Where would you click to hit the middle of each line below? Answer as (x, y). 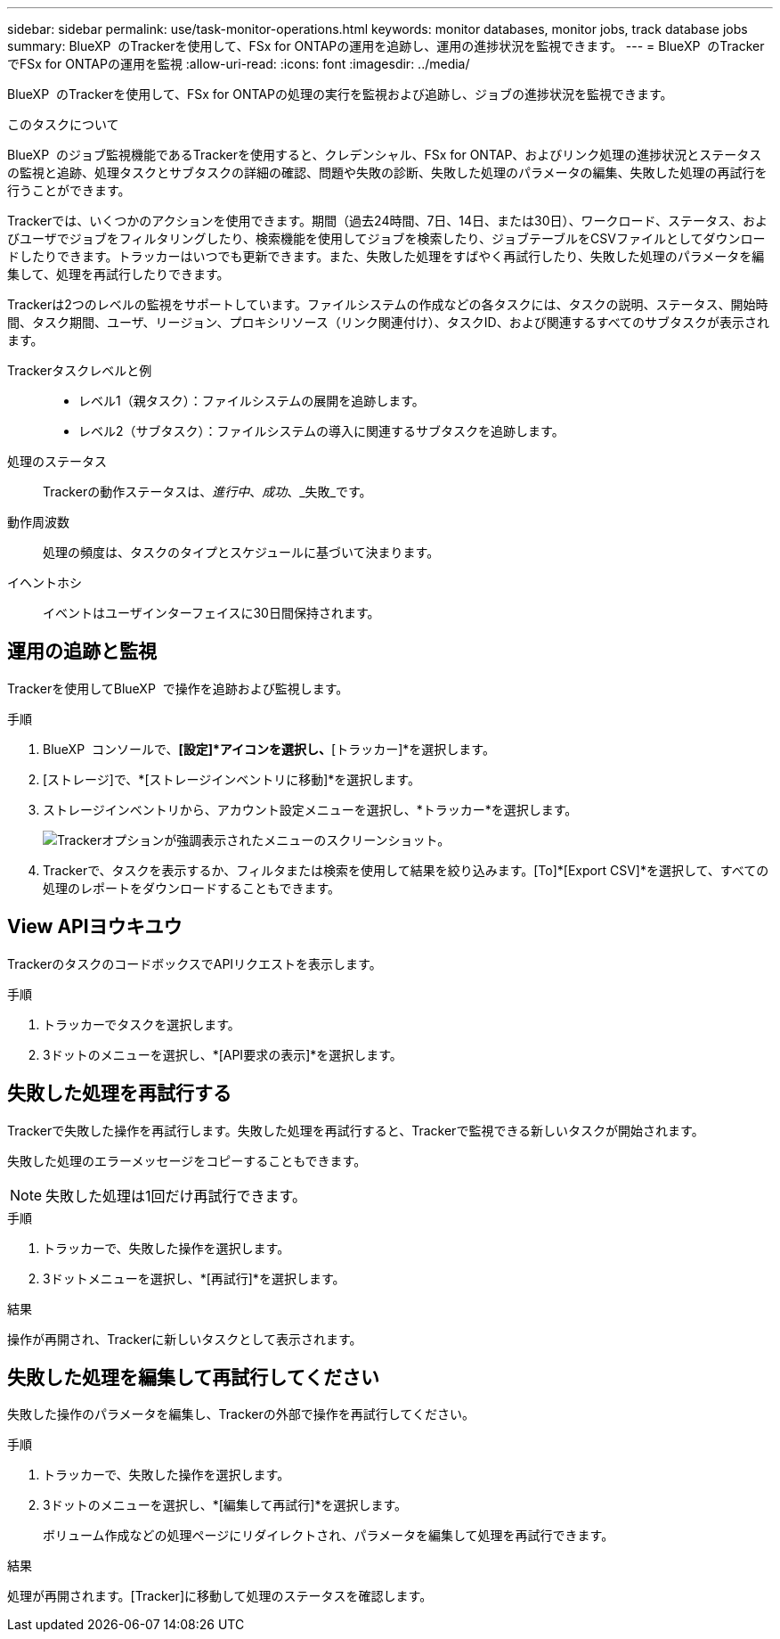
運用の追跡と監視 (82, 652)
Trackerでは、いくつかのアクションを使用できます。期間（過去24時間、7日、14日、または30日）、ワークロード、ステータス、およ (388, 221)
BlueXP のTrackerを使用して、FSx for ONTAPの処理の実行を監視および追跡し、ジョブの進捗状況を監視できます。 (340, 94)
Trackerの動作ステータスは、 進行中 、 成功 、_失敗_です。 (207, 492)
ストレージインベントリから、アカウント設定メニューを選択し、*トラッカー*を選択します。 (310, 809)
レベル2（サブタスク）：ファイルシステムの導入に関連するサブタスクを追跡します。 (321, 431)
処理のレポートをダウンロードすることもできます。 (192, 888)
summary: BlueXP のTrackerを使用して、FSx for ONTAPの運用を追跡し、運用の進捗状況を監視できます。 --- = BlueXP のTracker (386, 46)
